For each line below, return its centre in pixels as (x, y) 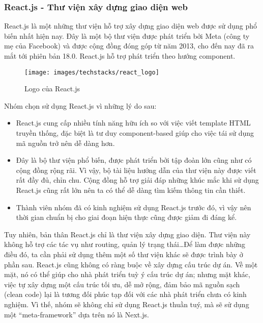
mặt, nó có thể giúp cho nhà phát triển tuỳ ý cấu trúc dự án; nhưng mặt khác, (127, 274)
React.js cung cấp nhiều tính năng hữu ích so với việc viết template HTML (133, 123)
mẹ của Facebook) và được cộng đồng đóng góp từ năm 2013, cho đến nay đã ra (129, 46)
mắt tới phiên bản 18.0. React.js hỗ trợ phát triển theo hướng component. (120, 56)
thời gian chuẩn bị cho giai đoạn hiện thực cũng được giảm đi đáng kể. (126, 217)
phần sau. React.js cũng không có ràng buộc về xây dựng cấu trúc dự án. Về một (131, 264)
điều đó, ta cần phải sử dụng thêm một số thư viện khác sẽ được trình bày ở (124, 254)
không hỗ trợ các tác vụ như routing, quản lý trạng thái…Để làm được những (125, 244)
